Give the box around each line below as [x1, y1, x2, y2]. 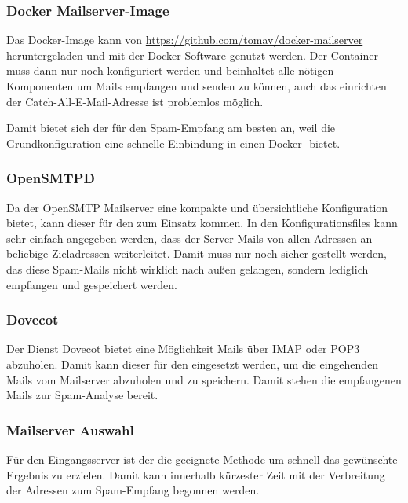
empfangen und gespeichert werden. [6, 276, 177, 292]
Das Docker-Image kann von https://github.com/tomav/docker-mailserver [6, 31, 363, 48]
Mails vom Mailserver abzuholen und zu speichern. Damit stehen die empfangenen [6, 371, 402, 387]
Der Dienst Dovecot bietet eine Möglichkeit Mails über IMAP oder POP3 [6, 340, 360, 357]
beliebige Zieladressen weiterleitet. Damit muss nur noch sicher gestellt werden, [6, 245, 387, 262]
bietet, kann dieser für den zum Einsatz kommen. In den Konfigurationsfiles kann [6, 215, 398, 231]
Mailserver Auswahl [6, 420, 134, 439]
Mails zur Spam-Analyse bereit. [6, 387, 158, 403]
